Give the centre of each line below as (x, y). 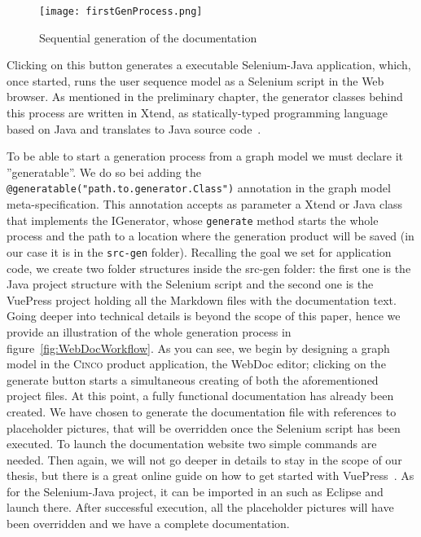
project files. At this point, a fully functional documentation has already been (200, 396)
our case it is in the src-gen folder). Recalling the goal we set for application (199, 251)
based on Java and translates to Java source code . (134, 128)
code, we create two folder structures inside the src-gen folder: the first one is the (209, 268)
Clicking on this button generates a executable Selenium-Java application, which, (209, 65)
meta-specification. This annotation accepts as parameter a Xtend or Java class (205, 204)
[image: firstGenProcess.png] (121, 11)
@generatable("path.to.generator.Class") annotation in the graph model (199, 188)
